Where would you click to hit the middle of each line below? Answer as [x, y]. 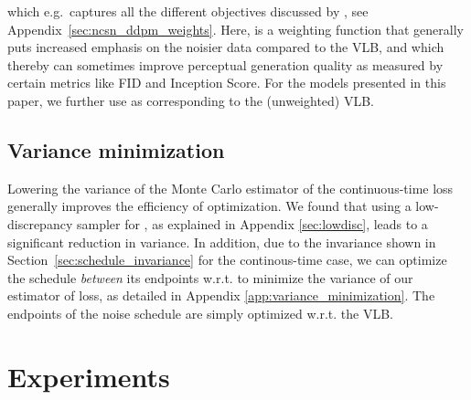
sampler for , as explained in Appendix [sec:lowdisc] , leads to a [252, 223]
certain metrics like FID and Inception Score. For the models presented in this [227, 83]
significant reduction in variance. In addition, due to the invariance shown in [222, 242]
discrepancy [40, 223]
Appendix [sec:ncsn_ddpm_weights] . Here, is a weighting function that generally [235, 29]
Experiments [89, 376]
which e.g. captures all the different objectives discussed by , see [188, 11]
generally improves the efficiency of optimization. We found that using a [209, 206]
